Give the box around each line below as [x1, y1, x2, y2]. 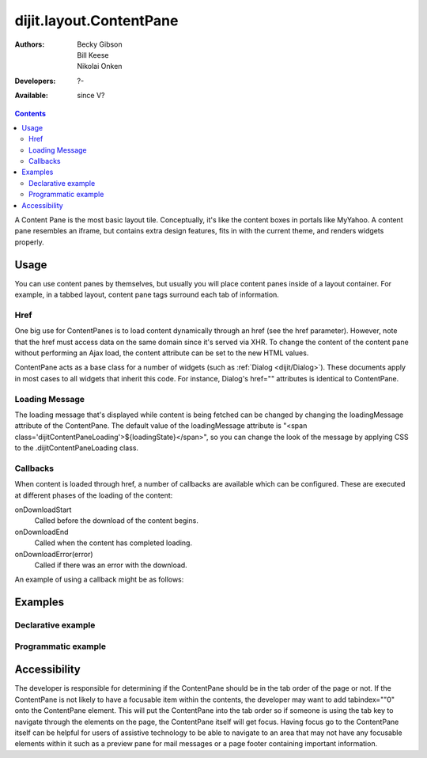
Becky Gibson [77, 40, 123, 49]
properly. [14, 237, 44, 247]
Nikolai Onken [77, 62, 123, 71]
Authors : [14, 40, 45, 49]
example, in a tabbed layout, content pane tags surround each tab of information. [14, 290, 280, 300]
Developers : [14, 76, 56, 85]
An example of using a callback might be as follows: [14, 574, 184, 585]
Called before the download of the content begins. [34, 516, 199, 525]
